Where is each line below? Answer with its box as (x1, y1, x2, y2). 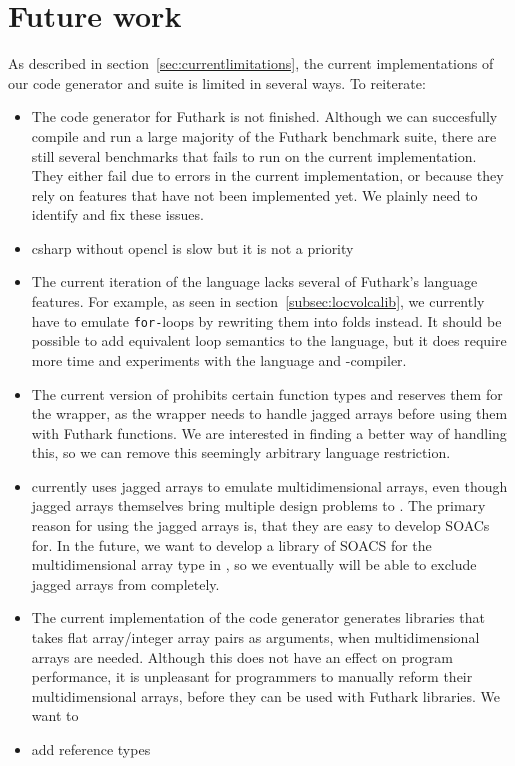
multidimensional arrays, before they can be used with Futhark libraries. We (31, 685, 501, 706)
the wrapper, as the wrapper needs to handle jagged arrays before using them (31, 403, 508, 424)
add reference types (31, 739, 151, 759)
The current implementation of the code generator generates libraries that (31, 607, 485, 628)
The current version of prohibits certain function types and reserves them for (31, 383, 503, 404)
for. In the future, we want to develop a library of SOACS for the (31, 534, 432, 555)
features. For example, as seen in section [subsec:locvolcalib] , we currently (31, 291, 485, 312)
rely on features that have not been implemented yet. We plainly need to (31, 184, 478, 205)
